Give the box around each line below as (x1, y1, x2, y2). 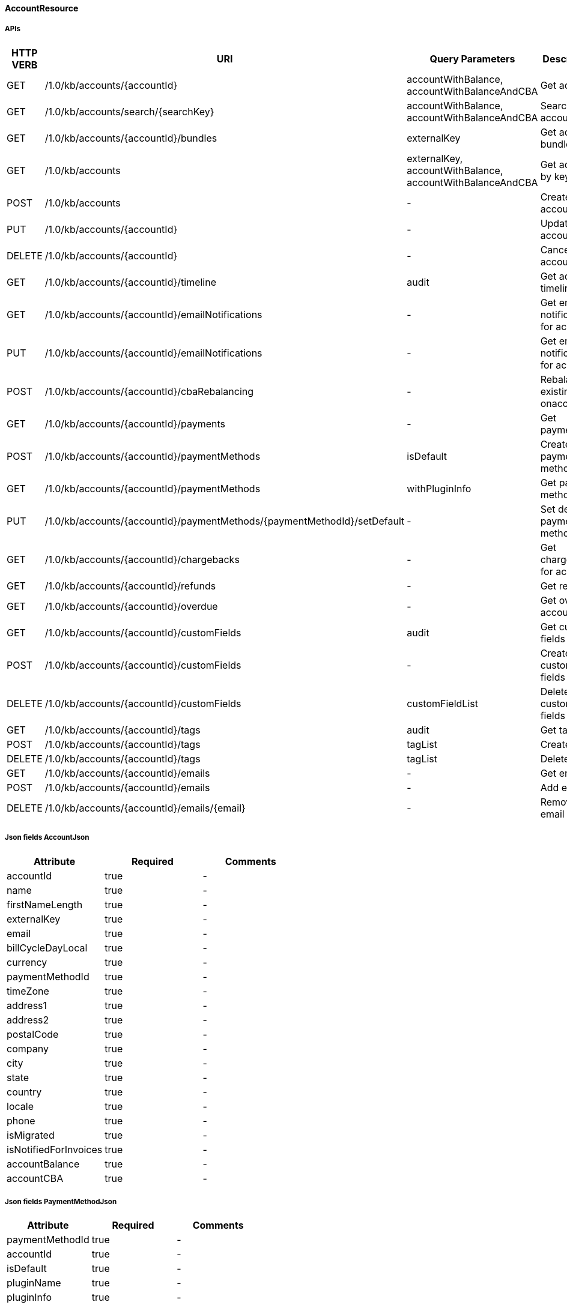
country (7, 1085, 42, 1098)
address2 (7, 1013, 49, 1026)
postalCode (7, 1028, 59, 1040)
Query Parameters (429, 52, 515, 65)
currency (7, 956, 47, 968)
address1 (7, 999, 47, 1011)
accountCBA (7, 1172, 64, 1184)
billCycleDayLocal (7, 941, 88, 954)
